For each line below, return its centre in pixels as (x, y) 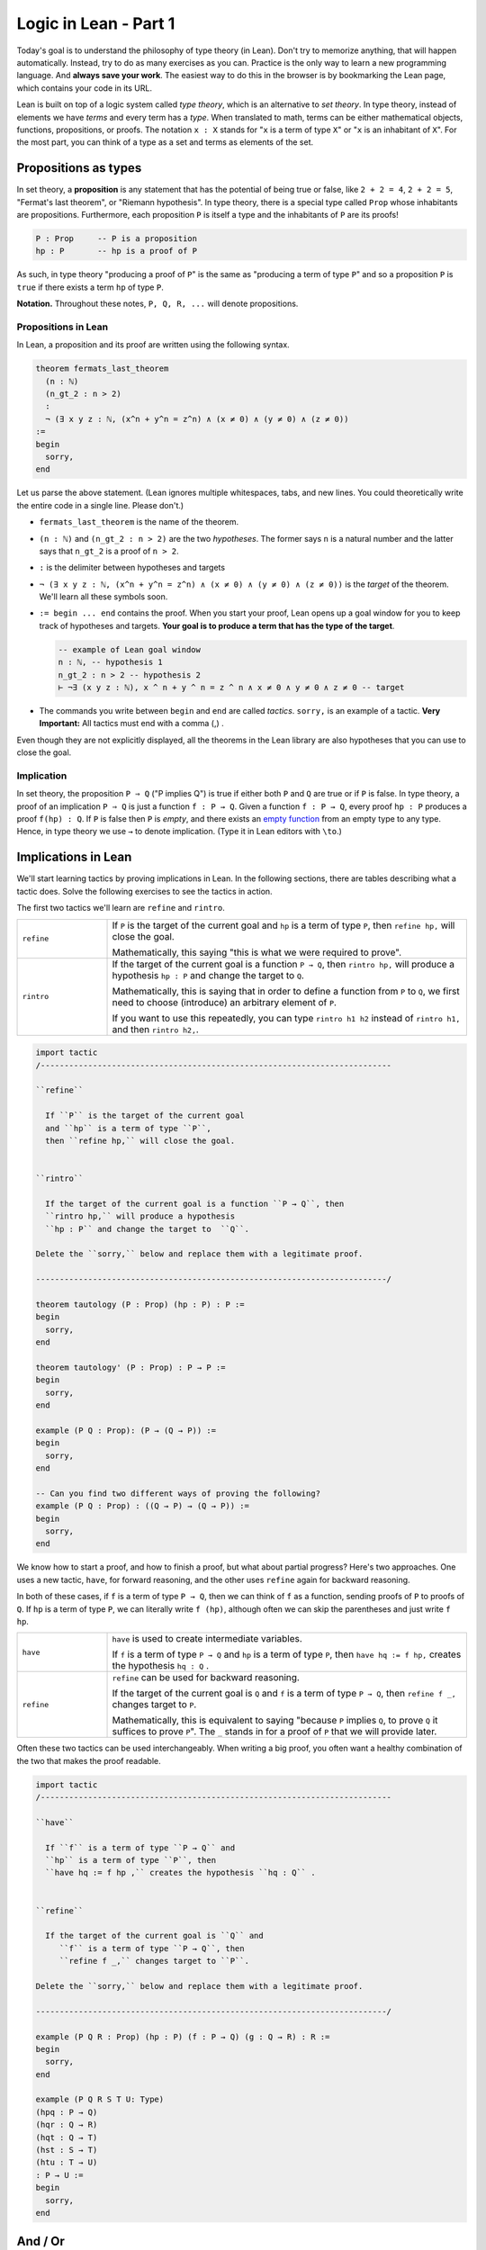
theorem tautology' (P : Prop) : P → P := (130, 1367)
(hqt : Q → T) (67, 2137)
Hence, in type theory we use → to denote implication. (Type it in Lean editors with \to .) (179, 832)
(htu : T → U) (67, 2163)
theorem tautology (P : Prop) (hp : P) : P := (140, 1304)
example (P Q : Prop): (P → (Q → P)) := (126, 1430)
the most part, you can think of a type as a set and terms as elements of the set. (165, 142)
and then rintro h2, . (156, 1029)
